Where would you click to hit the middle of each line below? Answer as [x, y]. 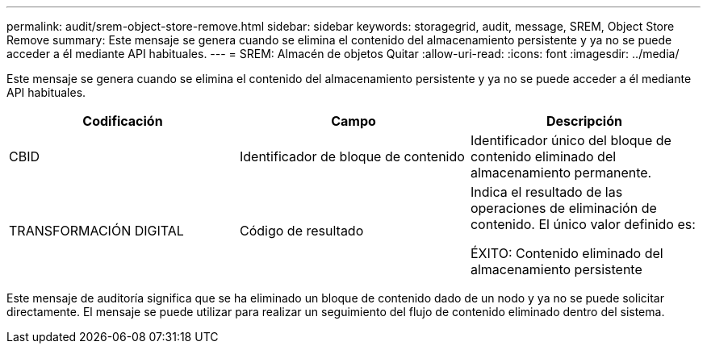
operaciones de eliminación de [563, 208]
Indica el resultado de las [546, 192]
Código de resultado [301, 231]
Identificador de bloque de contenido [352, 156]
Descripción [584, 121]
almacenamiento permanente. [561, 173]
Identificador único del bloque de [571, 140]
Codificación [123, 121]
